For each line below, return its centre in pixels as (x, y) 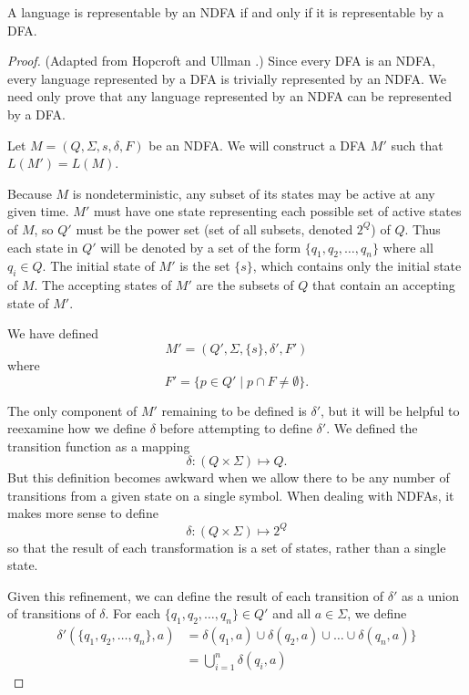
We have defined (53, 333)
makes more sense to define (83, 513)
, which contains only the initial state (357, 266)
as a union (430, 595)
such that (417, 145)
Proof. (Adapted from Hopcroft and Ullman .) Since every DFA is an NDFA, (221, 61)
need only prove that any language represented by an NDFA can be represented (230, 96)
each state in (43, 247)
